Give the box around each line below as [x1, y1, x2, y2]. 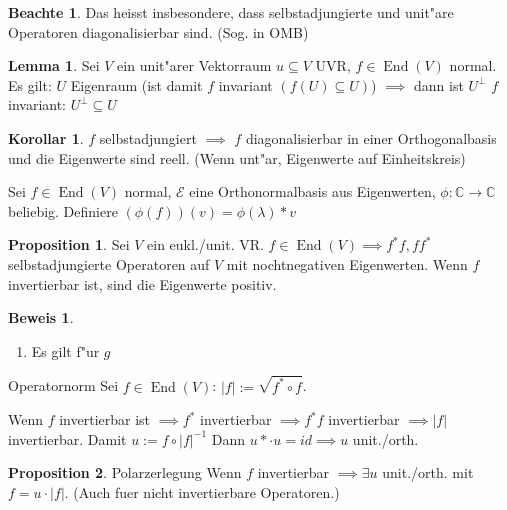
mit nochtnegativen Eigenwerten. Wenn [226, 253, 468, 274]
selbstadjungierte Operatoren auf [8, 253, 210, 274]
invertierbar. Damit [8, 428, 127, 449]
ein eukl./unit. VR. [147, 234, 264, 255]
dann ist [413, 74, 464, 95]
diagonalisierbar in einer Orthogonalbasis [245, 127, 497, 148]
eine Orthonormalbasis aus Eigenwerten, [189, 181, 436, 202]
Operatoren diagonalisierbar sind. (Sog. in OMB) [8, 21, 309, 42]
